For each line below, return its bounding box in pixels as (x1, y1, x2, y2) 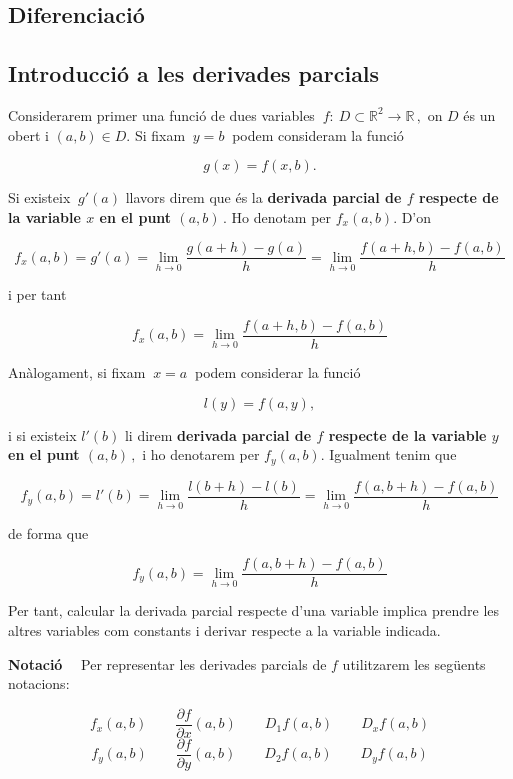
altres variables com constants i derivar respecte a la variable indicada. (8, 620, 441, 641)
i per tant (8, 284, 67, 305)
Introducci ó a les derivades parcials (8, 58, 380, 89)
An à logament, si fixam (8, 362, 146, 383)
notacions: (8, 673, 70, 694)
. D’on (393, 206, 432, 227)
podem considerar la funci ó (194, 362, 361, 383)
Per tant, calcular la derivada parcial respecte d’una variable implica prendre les (8, 600, 500, 621)
